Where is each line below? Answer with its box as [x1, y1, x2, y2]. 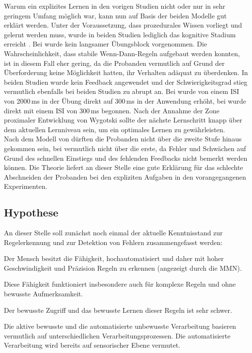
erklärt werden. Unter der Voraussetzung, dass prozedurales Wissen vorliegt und [4, 20, 242, 30]
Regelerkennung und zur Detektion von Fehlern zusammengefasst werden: [4, 237, 222, 247]
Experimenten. [4, 181, 47, 191]
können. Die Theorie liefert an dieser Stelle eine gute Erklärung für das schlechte [4, 162, 243, 172]
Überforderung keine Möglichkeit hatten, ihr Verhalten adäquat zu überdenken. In [4, 67, 248, 77]
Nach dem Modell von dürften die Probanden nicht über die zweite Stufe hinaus [4, 134, 242, 144]
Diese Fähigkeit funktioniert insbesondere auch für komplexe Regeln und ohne [4, 279, 236, 289]
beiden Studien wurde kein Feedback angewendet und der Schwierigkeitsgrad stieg [4, 77, 248, 87]
